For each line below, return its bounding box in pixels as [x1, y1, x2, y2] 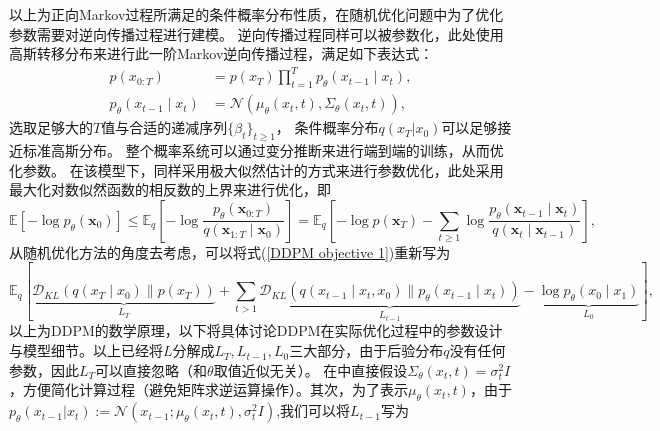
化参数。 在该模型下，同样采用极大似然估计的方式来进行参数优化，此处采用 [9, 159, 504, 180]
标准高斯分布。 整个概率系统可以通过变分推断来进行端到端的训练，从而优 [22, 139, 504, 160]
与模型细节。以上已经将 [9, 340, 163, 361]
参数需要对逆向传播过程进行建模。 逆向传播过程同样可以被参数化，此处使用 [9, 23, 504, 44]
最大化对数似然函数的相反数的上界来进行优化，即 [9, 179, 331, 200]
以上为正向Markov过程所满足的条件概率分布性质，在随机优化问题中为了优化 [9, 4, 504, 24]
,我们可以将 [276, 400, 351, 421]
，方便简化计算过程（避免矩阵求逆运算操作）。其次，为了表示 [9, 379, 408, 400]
